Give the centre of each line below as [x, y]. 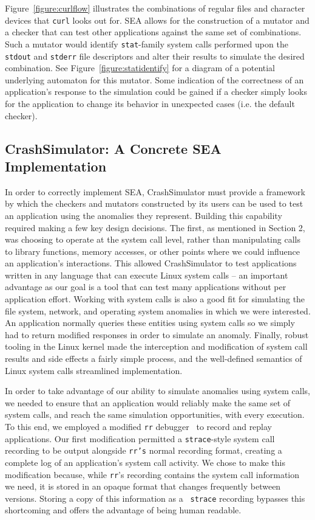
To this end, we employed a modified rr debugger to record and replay [139, 426]
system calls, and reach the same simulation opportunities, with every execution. [155, 414]
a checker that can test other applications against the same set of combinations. [153, 32]
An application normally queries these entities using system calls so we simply [150, 323]
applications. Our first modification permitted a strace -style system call [140, 438]
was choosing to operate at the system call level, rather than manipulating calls [153, 239]
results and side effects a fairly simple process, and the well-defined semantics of [154, 359]
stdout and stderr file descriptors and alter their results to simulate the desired [155, 56]
